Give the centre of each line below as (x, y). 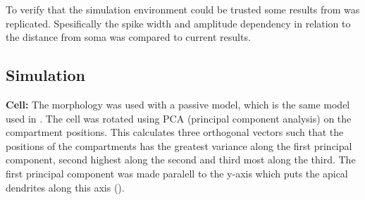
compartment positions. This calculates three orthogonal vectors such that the (175, 132)
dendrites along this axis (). (65, 187)
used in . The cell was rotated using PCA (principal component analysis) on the (179, 118)
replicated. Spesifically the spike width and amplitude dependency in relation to (178, 23)
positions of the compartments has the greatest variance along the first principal (179, 145)
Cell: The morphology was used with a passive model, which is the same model (178, 104)
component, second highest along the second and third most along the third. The (181, 160)
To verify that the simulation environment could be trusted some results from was (183, 9)
